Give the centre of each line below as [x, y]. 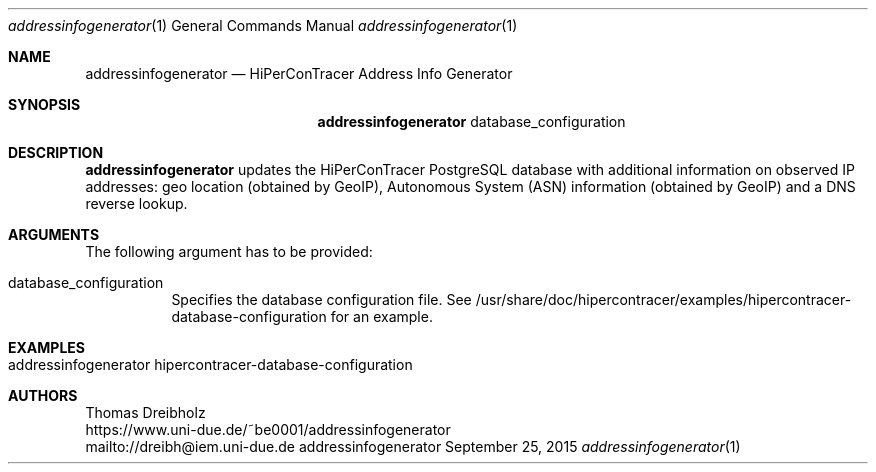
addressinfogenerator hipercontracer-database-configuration [210, 364]
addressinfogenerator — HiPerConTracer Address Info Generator [299, 73]
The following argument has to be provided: [229, 251]
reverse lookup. [136, 203]
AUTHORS [43, 395]
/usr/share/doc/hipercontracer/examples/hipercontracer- [663, 299]
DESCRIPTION [56, 152]
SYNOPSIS [44, 104]
